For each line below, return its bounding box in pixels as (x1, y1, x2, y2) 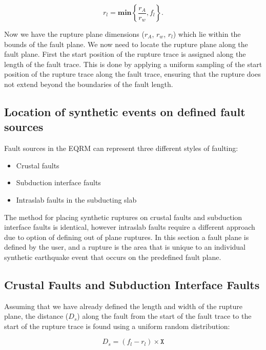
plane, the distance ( (4, 311, 69, 321)
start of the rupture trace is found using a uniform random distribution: (4, 320, 230, 331)
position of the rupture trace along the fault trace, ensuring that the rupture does (4, 69, 261, 79)
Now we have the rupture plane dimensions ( (4, 29, 145, 39)
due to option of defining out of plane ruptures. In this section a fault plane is (4, 231, 249, 242)
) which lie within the (173, 29, 241, 39)
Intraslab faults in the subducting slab (16, 194, 137, 205)
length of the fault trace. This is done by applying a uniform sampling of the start (4, 58, 262, 69)
